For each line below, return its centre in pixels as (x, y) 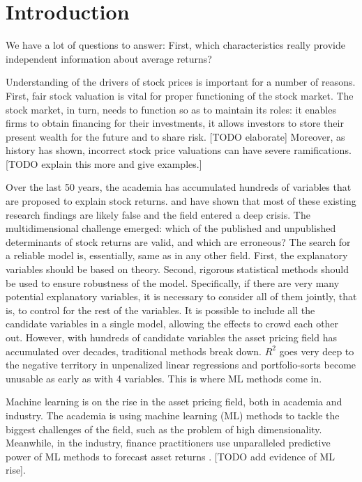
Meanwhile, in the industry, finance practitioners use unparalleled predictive (168, 443)
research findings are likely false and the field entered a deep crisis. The (158, 214)
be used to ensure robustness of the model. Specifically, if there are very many (173, 282)
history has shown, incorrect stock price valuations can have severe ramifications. (179, 150)
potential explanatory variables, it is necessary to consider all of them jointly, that (181, 296)
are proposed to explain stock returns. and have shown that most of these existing (181, 201)
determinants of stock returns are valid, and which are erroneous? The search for (178, 241)
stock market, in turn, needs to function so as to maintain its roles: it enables (171, 109)
